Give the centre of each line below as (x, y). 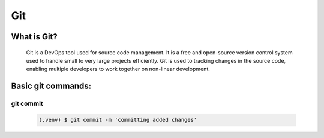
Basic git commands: (51, 86)
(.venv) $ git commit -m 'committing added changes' (118, 120)
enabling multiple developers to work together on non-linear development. (118, 69)
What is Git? (34, 37)
